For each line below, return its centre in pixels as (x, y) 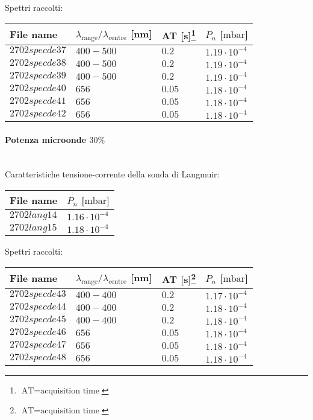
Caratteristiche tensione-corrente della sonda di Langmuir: (112, 174)
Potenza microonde (46, 139)
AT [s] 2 (179, 278)
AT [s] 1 (179, 34)
